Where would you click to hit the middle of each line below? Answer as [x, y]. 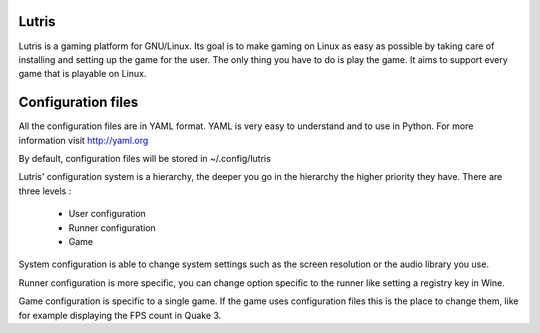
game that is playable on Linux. [82, 74]
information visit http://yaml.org [83, 140]
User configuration [107, 214]
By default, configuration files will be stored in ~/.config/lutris [145, 158]
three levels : [45, 191]
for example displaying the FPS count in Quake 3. [120, 315]
